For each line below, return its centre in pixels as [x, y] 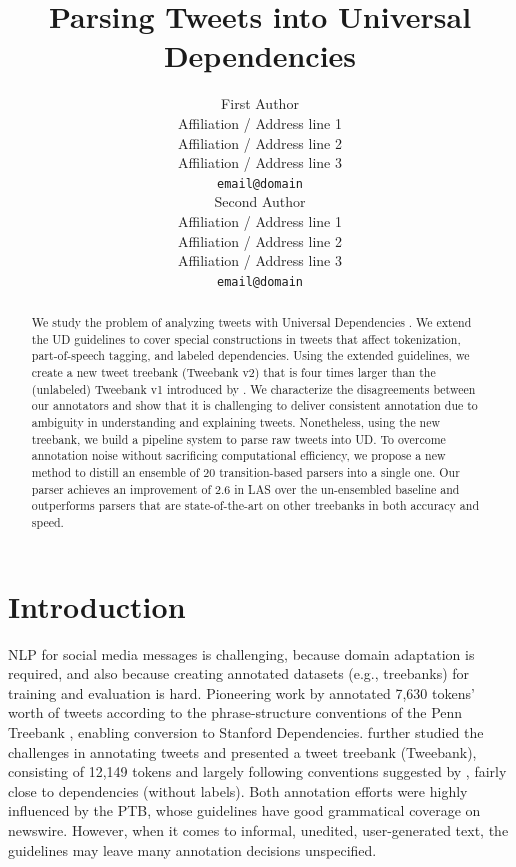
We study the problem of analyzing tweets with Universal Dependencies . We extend [251, 322]
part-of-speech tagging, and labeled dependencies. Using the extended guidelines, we [250, 355]
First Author [260, 103]
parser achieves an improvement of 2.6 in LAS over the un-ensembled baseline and [245, 488]
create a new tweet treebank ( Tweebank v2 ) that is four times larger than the [233, 372]
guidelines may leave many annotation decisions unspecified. [192, 849]
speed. [47, 522]
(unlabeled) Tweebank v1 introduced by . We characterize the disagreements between [253, 388]
